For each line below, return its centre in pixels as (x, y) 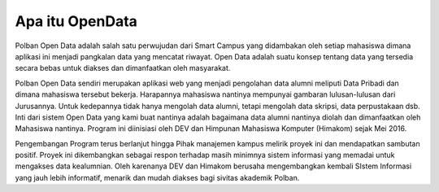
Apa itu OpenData (76, 21)
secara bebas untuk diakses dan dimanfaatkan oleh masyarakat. (123, 68)
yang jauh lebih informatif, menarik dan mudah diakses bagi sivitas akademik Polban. (157, 177)
